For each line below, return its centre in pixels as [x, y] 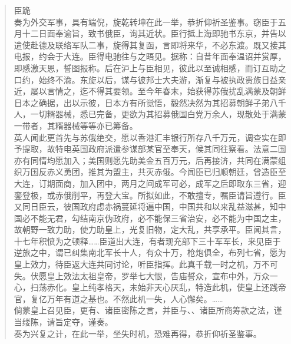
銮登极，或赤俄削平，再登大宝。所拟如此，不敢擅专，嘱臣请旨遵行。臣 [150, 195]
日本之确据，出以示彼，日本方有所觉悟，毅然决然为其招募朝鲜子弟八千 [150, 102]
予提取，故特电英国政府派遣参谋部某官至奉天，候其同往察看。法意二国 [150, 149]
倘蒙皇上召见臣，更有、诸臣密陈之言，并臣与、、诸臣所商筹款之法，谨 [148, 310]
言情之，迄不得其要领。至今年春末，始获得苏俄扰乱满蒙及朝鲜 [166, 91]
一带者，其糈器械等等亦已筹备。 [76, 125]
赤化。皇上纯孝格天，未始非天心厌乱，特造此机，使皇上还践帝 [166, 287]
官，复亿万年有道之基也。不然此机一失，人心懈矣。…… [118, 298]
